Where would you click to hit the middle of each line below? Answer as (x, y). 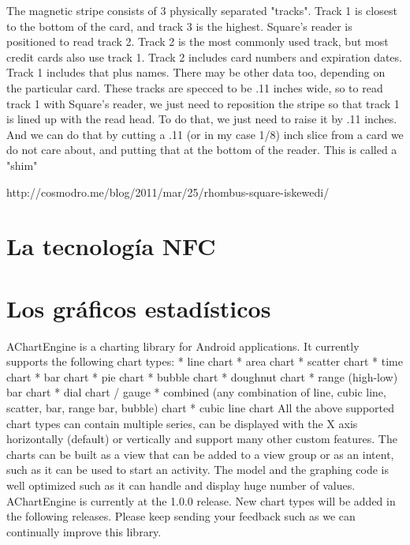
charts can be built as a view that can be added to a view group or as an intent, (200, 454)
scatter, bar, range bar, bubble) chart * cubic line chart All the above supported (201, 408)
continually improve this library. (84, 531)
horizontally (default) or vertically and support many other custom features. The (202, 439)
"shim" (22, 165)
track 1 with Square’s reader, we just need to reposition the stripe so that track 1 (203, 103)
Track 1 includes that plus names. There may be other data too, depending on (196, 72)
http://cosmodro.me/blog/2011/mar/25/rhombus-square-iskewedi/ (168, 192)
